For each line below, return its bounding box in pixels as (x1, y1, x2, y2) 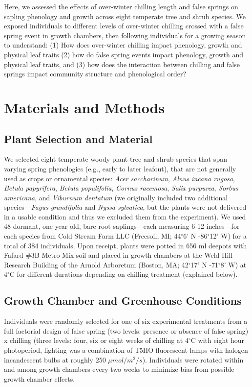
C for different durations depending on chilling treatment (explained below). (9, 269, 238, 279)
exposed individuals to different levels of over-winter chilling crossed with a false (4, 21, 244, 31)
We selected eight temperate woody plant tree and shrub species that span (4, 154, 228, 164)
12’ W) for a (210, 231, 247, 241)
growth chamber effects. (4, 373, 75, 384)
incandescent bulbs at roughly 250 (4, 354, 106, 364)
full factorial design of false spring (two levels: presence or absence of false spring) (4, 325, 249, 336)
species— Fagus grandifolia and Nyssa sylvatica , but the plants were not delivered (4, 202, 247, 212)
